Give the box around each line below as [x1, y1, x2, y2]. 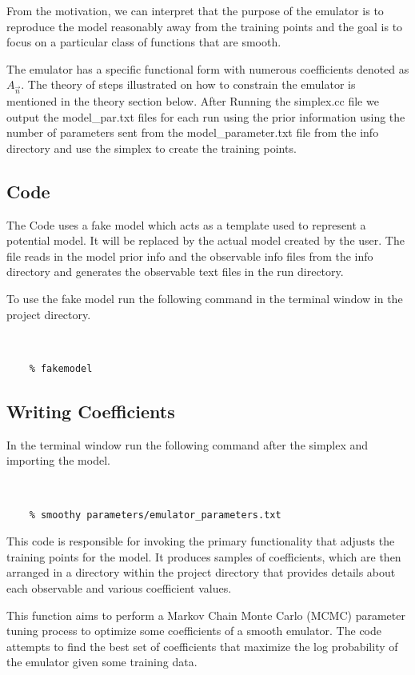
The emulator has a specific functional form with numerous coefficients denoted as [6, 60, 409, 77]
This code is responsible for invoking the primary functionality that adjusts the [6, 533, 395, 549]
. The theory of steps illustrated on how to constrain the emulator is [21, 76, 356, 93]
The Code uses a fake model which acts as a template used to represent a [6, 216, 366, 233]
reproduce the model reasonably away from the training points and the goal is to [6, 18, 403, 34]
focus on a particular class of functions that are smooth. [6, 34, 281, 50]
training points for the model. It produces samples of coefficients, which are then [6, 548, 401, 565]
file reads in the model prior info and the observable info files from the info [6, 247, 373, 264]
